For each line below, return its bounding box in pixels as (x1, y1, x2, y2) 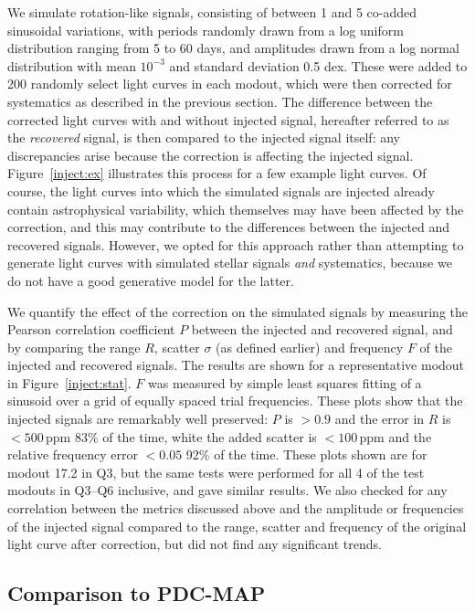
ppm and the (359, 427, 432, 446)
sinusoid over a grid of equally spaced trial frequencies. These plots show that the (7, 391, 463, 410)
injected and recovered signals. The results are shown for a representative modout (7, 355, 465, 375)
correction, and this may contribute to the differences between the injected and (7, 217, 450, 237)
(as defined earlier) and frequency (216, 337, 404, 356)
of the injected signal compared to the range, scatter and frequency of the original (7, 516, 467, 535)
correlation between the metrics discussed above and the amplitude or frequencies (7, 499, 464, 518)
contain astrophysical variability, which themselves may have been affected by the (7, 199, 464, 218)
